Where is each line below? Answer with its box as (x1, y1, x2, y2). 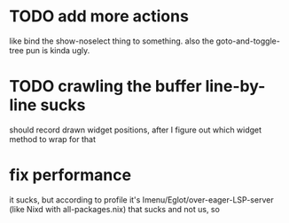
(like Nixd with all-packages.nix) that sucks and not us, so (9, 203, 220, 214)
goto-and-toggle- (215, 36, 281, 46)
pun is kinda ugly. (25, 44, 90, 55)
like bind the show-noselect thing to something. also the (9, 36, 215, 46)
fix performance (9, 165, 131, 186)
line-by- (205, 76, 266, 97)
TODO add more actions (9, 6, 189, 27)
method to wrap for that (9, 133, 96, 144)
